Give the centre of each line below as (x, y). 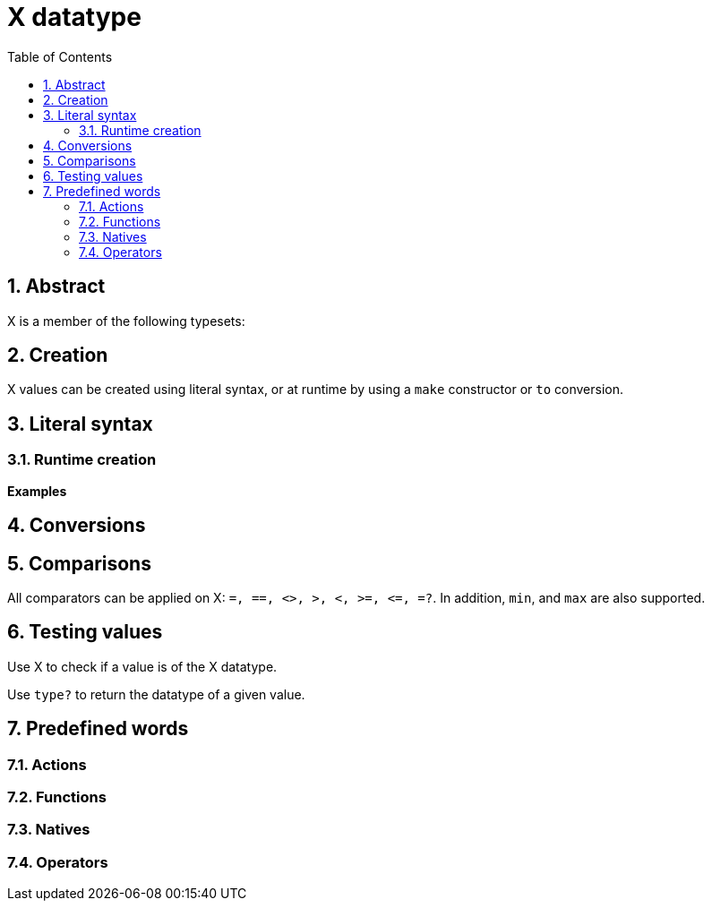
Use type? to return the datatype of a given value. (156, 694)
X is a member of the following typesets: (126, 321)
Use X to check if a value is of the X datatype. (142, 666)
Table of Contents (60, 56)
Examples (37, 491)
